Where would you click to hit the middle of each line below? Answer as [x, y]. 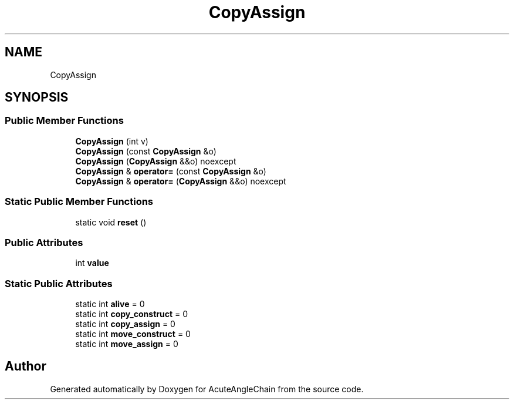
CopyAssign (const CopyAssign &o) [146, 151]
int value [92, 263]
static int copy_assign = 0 [125, 324]
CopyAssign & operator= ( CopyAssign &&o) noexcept [181, 181]
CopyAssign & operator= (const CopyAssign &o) [171, 171]
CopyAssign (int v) [112, 141]
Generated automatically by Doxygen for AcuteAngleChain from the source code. [207, 389]
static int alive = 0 [110, 304]
